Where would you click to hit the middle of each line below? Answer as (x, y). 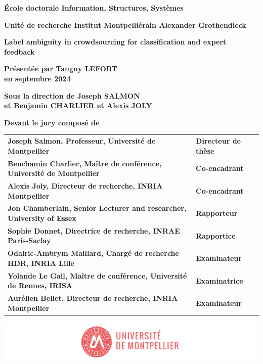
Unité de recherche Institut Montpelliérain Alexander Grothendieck (125, 25)
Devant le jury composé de (52, 122)
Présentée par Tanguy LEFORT (61, 69)
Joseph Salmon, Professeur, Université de (82, 141)
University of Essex (42, 218)
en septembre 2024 (37, 78)
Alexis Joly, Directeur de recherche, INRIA (85, 185)
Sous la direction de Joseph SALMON (72, 95)
